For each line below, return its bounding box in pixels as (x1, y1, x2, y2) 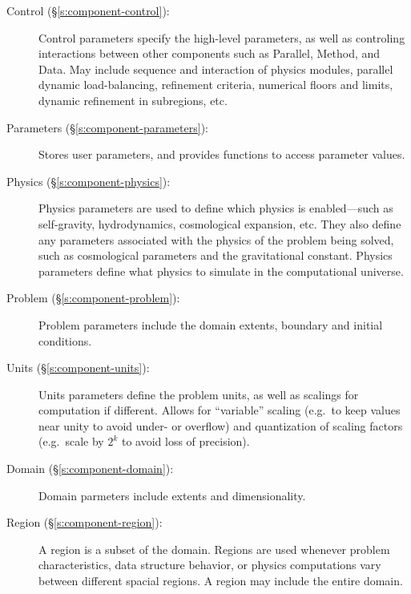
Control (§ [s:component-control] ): (6, 2, 170, 18)
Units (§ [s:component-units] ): (6, 359, 150, 376)
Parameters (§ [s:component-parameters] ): (6, 119, 208, 135)
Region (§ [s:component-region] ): (6, 514, 163, 531)
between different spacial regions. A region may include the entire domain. (38, 572, 403, 589)
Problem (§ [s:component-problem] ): (6, 289, 180, 306)
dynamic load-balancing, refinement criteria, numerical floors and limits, (38, 76, 393, 93)
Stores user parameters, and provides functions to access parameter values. (38, 146, 405, 163)
